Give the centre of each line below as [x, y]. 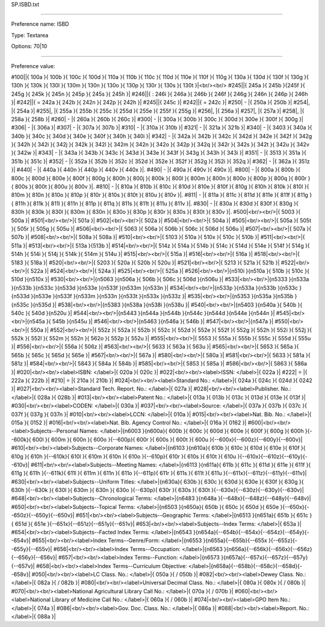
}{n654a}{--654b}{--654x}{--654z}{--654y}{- [251, 532]
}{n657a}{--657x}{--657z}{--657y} [264, 558]
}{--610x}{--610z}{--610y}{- [273, 456]
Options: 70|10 [29, 46]
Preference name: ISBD [40, 24]
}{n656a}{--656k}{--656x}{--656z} [268, 549]
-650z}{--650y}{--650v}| [43, 516]
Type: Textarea [30, 35]
